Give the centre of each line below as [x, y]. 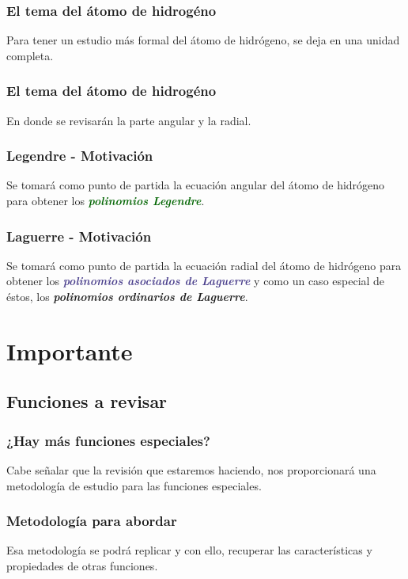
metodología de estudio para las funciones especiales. [134, 485]
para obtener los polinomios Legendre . [106, 201]
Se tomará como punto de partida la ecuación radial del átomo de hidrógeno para [204, 265]
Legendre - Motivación [80, 156]
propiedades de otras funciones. [82, 566]
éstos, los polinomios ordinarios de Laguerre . [127, 297]
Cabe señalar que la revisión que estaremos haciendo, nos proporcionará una [191, 470]
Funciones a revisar [87, 401]
